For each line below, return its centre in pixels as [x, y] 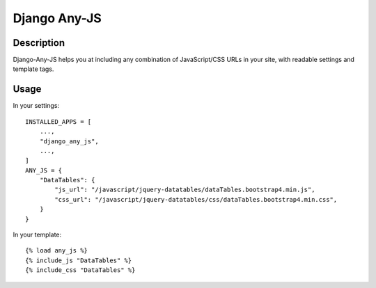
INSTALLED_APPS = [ [58, 121]
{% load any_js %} [57, 251]
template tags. [33, 69]
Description [39, 43]
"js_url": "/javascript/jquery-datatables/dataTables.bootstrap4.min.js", [185, 190]
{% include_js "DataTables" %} [79, 260]
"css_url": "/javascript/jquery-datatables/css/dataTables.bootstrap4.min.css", [196, 199]
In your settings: [36, 106]
